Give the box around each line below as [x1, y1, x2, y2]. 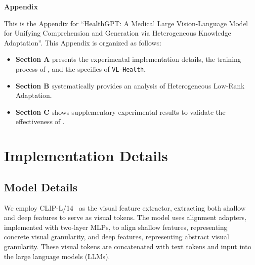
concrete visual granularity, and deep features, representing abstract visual [4, 231, 229, 242]
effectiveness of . [15, 116, 65, 127]
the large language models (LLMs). [4, 251, 110, 261]
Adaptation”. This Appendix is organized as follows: [4, 37, 162, 47]
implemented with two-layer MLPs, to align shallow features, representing [4, 221, 227, 232]
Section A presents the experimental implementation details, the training [15, 54, 241, 64]
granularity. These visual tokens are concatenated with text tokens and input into [4, 241, 252, 251]
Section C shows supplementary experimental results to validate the [15, 106, 226, 117]
